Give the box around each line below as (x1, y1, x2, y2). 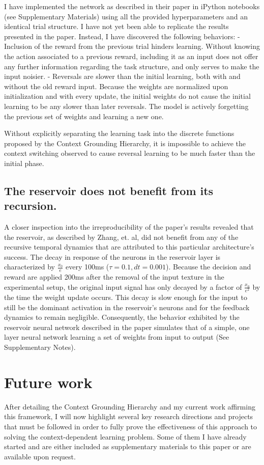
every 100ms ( (66, 261, 109, 272)
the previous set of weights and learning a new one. (4, 111, 164, 121)
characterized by (4, 261, 55, 272)
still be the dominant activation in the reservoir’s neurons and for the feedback (4, 302, 250, 312)
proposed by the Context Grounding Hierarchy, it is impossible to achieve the (4, 138, 246, 148)
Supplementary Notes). (4, 342, 76, 352)
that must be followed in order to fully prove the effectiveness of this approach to (4, 421, 257, 431)
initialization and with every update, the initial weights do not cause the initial (4, 91, 251, 101)
